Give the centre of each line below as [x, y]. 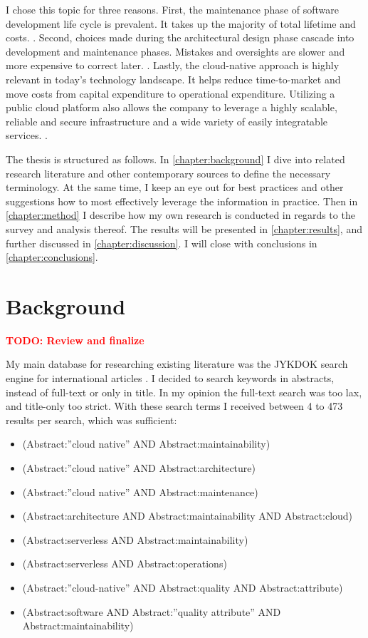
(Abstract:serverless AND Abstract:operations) [125, 564]
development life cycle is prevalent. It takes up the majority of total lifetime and [181, 23]
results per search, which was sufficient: [91, 420]
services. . [27, 135]
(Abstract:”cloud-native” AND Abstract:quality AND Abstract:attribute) [183, 587]
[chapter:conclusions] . [52, 257]
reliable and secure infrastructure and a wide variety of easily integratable [167, 121]
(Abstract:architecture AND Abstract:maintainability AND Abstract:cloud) [188, 516]
